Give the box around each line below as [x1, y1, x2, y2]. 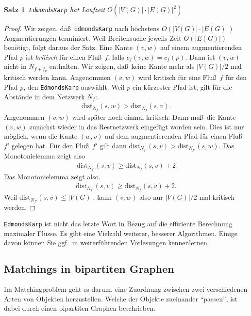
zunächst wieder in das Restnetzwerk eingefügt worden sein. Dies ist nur [29, 121, 244, 131]
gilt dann [100, 140, 127, 150]
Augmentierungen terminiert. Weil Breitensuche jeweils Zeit [4, 32, 182, 43]
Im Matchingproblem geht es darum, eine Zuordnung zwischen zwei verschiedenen [4, 284, 248, 294]
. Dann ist [185, 51, 215, 62]
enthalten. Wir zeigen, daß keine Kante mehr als [49, 61, 195, 71]
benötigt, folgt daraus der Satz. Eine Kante [4, 42, 133, 52]
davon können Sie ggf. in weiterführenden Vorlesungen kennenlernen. [4, 237, 209, 248]
